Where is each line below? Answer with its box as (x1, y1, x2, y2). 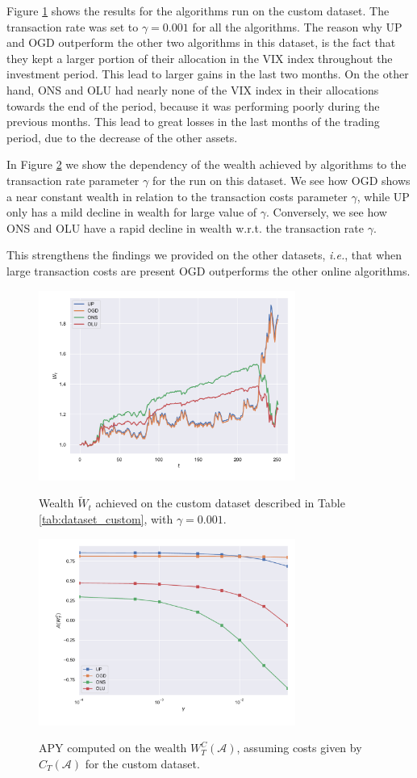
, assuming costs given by (236, 739, 362, 756)
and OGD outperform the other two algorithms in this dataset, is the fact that (6, 34, 396, 51)
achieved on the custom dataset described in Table (95, 494, 345, 511)
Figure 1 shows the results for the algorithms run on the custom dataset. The (6, 2, 390, 19)
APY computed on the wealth (39, 739, 187, 756)
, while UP (357, 187, 410, 204)
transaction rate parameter (6, 171, 140, 188)
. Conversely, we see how (266, 204, 387, 221)
